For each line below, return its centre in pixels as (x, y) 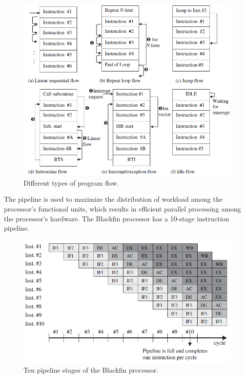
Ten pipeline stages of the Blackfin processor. (91, 370)
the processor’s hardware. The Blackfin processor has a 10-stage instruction (117, 218)
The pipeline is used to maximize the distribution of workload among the (113, 199)
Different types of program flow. (71, 182)
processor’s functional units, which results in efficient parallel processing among (122, 209)
